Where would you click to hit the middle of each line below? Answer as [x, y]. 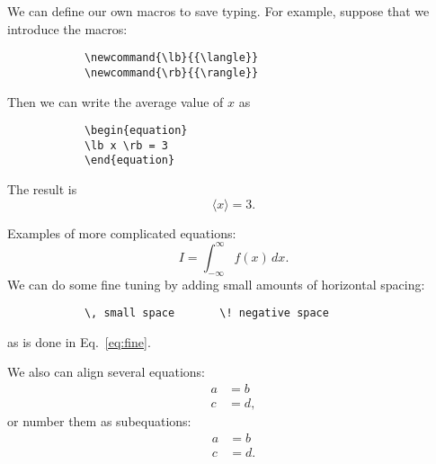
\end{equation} [129, 161]
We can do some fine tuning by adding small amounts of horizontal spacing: [216, 284]
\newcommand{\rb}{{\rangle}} [171, 72]
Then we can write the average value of [116, 101]
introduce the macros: [67, 28]
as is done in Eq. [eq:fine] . [79, 341]
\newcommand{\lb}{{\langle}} [171, 58]
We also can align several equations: [106, 372]
